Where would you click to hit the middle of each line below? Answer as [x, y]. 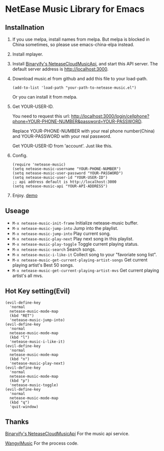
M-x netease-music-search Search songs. [54, 249]
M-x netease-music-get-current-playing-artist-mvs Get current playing [85, 270]
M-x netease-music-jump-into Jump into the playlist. [65, 228]
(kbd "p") [20, 381]
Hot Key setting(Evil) [38, 291]
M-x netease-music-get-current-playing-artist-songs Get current [80, 260]
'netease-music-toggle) [34, 385]
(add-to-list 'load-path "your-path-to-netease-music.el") [74, 88]
